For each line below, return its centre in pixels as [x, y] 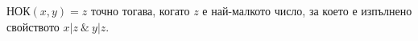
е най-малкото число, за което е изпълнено [307, 10]
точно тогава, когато [140, 10]
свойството [33, 26]
